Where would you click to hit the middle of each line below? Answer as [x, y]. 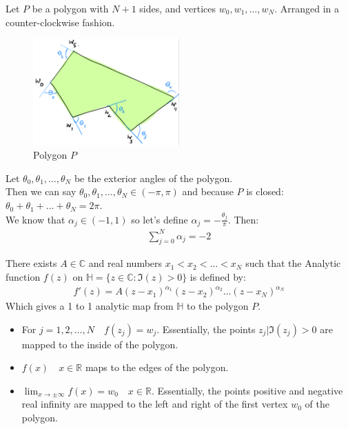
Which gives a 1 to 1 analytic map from [90, 306]
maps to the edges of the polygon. [157, 367]
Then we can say [41, 191]
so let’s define [160, 219]
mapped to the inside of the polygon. [100, 344]
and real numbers [125, 263]
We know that [35, 219]
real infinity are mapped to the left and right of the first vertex [155, 404]
